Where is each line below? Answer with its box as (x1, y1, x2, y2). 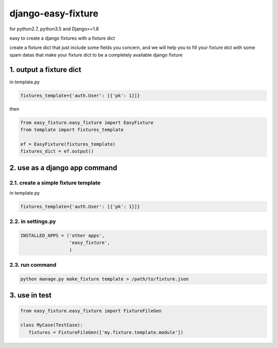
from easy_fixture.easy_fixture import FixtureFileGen (20, 308, 162, 314)
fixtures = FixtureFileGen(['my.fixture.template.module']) (28, 329, 184, 335)
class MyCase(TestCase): (20, 322, 83, 328)
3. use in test (9, 291, 51, 300)
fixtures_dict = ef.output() (20, 148, 94, 154)
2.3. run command (9, 262, 57, 269)
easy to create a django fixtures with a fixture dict (9, 35, 115, 41)
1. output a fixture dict (9, 65, 82, 74)
